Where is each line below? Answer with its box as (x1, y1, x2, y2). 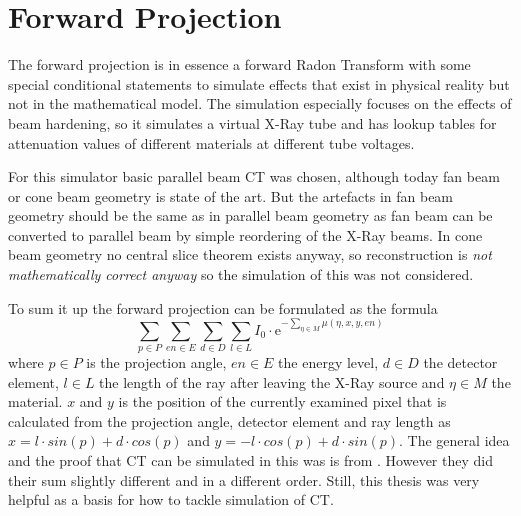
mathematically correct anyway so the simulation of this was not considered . (8, 264, 474, 285)
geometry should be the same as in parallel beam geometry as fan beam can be (8, 205, 493, 226)
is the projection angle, (86, 352, 227, 373)
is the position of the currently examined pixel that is (118, 391, 447, 412)
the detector (423, 352, 498, 373)
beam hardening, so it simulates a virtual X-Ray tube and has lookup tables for (8, 112, 497, 133)
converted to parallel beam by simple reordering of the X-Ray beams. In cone (8, 224, 483, 245)
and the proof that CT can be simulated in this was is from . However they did (8, 450, 493, 470)
